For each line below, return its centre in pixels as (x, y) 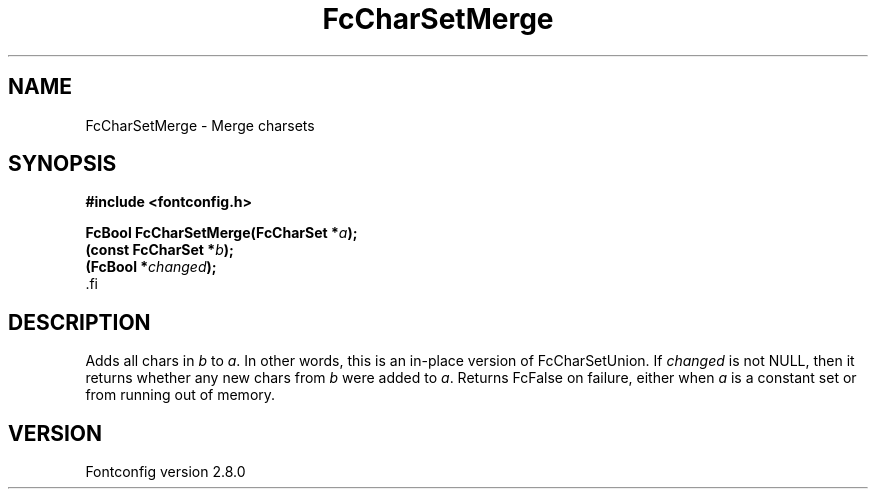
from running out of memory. (180, 395)
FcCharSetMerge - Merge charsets (200, 125)
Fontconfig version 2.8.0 (165, 472)
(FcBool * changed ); (151, 267)
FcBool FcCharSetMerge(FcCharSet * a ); (221, 233)
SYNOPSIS (62, 164)
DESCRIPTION (79, 322)
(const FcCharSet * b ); (159, 250)
